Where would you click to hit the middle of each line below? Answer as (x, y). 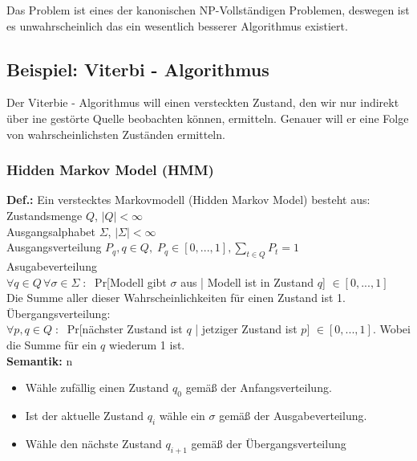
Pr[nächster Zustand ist (125, 329)
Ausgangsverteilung (54, 247)
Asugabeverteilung (52, 265)
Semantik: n (40, 360)
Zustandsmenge (45, 215)
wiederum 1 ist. (147, 344)
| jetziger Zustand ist (246, 329)
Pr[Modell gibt (131, 281)
